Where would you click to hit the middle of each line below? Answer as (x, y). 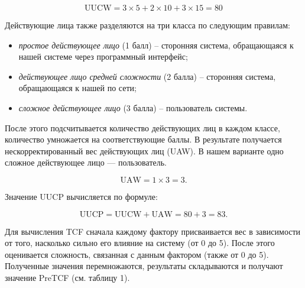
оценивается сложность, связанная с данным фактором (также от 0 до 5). (137, 254)
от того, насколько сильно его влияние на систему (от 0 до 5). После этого (140, 243)
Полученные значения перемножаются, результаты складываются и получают (144, 266)
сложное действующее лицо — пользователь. (86, 162)
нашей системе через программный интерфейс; (103, 56)
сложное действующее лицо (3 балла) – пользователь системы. (133, 107)
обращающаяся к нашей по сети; (77, 88)
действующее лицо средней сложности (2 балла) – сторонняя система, (147, 76)
